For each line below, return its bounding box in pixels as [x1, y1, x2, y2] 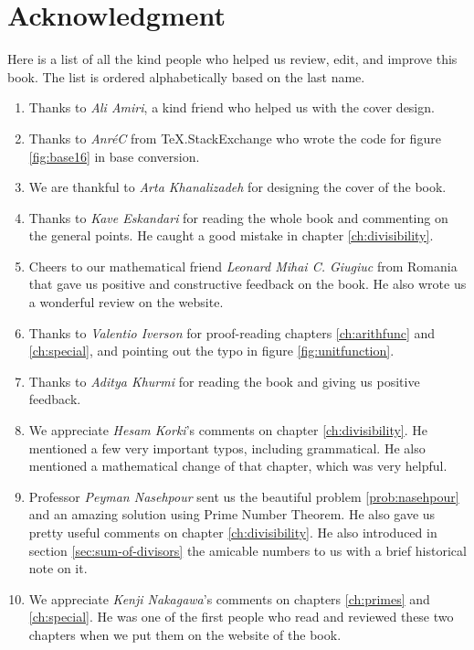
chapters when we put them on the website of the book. [28, 624, 342, 644]
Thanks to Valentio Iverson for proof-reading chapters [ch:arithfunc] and [28, 323, 436, 342]
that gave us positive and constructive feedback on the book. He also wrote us [28, 274, 467, 293]
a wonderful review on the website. [28, 293, 224, 312]
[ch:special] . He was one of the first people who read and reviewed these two [28, 607, 454, 626]
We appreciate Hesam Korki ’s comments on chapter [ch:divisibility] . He [28, 421, 427, 440]
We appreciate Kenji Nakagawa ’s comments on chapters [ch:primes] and [28, 589, 430, 608]
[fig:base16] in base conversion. [28, 146, 200, 165]
